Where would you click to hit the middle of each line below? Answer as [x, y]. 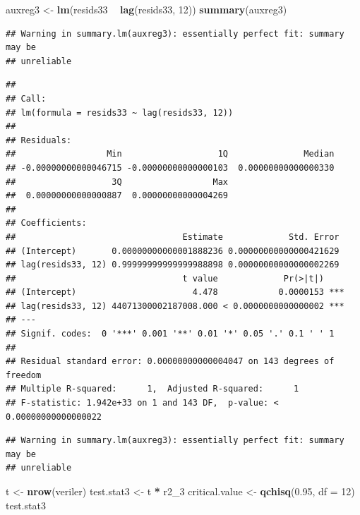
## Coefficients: [46, 223]
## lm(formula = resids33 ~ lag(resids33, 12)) [120, 113]
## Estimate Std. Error [173, 237]
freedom [24, 375]
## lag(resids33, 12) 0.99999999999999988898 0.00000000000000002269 [173, 265]
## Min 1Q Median [170, 154]
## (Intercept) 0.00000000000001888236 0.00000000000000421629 [173, 251]
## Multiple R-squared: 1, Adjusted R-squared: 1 [152, 389]
